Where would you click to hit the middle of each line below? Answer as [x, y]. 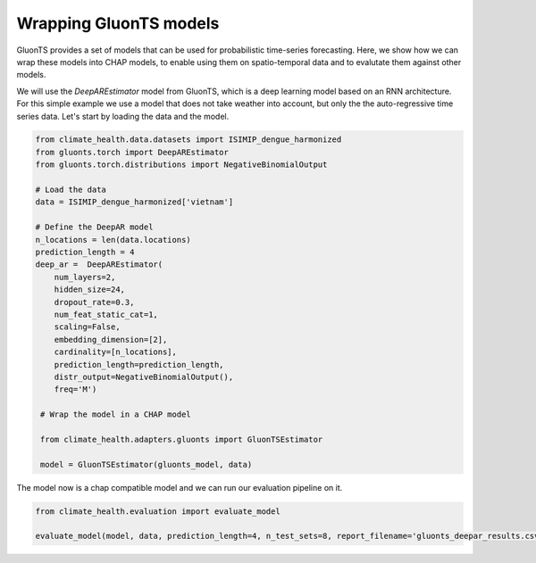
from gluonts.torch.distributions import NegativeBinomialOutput [181, 165]
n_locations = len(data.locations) [113, 240]
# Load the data [71, 190]
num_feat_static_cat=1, [106, 314]
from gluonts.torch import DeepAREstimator [132, 152]
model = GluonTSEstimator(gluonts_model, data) [147, 464]
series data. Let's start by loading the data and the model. [123, 116]
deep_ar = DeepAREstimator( [99, 265]
